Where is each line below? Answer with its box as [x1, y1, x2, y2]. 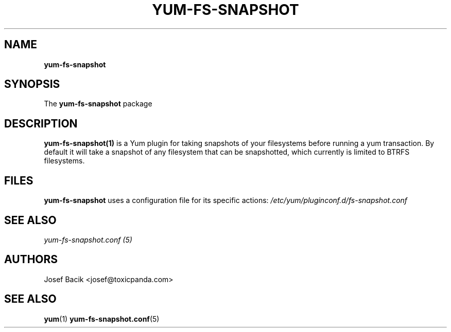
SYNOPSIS [4, 78, 60, 91]
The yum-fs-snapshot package [44, 99, 152, 108]
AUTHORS [4, 253, 58, 266]
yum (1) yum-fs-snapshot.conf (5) [44, 314, 160, 323]
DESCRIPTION [4, 117, 78, 130]
